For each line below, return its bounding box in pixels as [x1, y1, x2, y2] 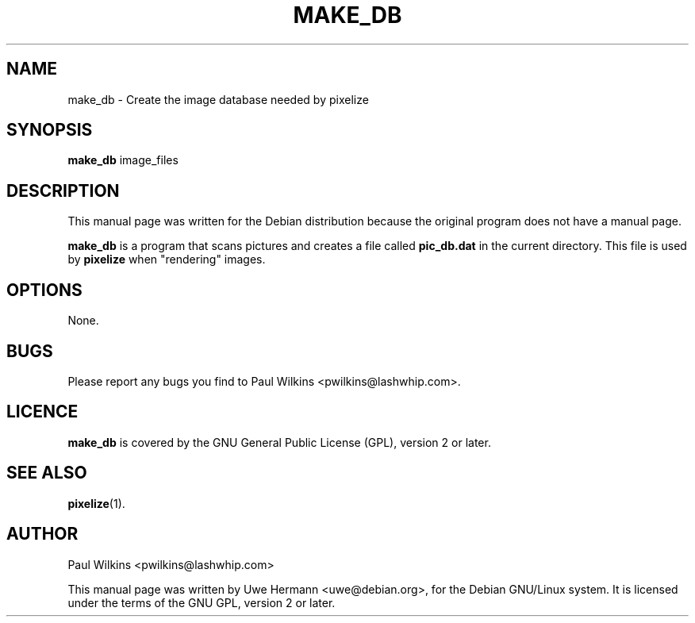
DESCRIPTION [6, 180, 120, 201]
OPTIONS [6, 279, 83, 300]
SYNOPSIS [6, 120, 93, 140]
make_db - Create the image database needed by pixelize [67, 92, 369, 106]
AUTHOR [6, 524, 79, 544]
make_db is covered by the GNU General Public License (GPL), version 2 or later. [67, 435, 491, 449]
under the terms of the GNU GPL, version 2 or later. [67, 595, 336, 610]
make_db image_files [67, 153, 179, 167]
